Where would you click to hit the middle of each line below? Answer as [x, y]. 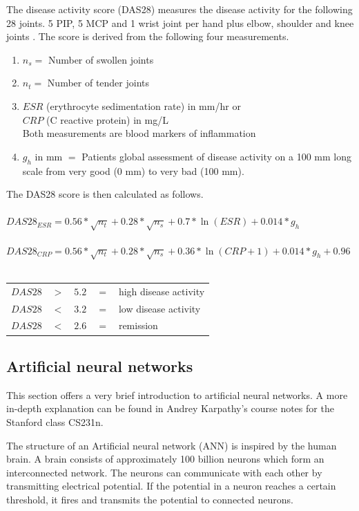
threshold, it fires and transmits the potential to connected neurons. [150, 499]
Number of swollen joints [101, 59]
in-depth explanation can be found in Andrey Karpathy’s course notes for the [170, 408]
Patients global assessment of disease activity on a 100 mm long [216, 156]
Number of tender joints [98, 83]
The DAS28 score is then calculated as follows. [105, 194]
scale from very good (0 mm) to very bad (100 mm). [133, 170]
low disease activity [159, 308]
